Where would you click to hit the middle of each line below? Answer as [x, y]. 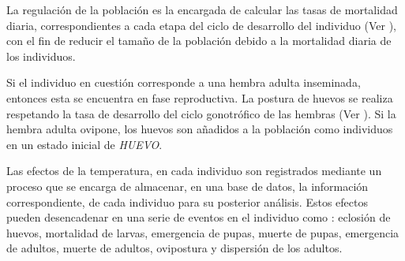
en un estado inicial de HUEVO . [84, 144]
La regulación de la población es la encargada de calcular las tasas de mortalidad [202, 9]
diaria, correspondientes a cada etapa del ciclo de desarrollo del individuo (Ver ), [201, 25]
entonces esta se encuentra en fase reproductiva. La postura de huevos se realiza [200, 97]
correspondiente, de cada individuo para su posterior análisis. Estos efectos [187, 201]
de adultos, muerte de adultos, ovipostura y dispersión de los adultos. [174, 248]
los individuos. [41, 56]
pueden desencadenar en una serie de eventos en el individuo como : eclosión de [199, 217]
